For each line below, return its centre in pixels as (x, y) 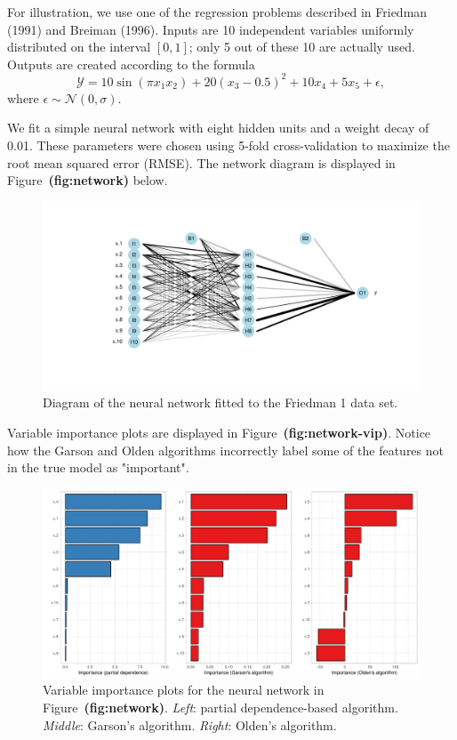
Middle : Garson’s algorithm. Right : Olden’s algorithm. (190, 724)
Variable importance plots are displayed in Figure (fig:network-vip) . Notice (219, 433)
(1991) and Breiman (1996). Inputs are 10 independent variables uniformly (211, 29)
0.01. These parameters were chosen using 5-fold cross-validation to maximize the (228, 145)
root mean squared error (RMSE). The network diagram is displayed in (201, 162)
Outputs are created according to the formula (131, 64)
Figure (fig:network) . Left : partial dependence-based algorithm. (220, 707)
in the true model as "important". (98, 467)
